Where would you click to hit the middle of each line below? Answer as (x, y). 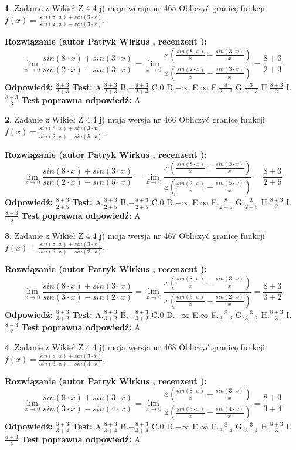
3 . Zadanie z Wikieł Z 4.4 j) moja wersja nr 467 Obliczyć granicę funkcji (135, 235)
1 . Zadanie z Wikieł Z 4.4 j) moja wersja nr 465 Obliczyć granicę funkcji (135, 8)
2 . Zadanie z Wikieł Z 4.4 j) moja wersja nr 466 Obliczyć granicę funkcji (135, 119)
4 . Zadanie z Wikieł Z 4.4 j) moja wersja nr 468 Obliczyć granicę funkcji (135, 347)
